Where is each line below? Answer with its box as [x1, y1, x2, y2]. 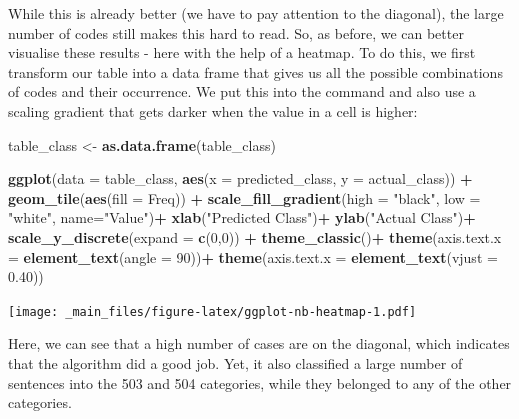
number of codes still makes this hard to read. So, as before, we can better [8, 22, 464, 43]
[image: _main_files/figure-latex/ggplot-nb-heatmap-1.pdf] [8, 304, 417, 319]
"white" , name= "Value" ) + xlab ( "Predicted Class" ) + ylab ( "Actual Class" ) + [8, 207, 476, 228]
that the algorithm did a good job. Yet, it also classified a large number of [8, 352, 463, 373]
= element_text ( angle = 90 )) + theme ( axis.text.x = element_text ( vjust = [8, 246, 498, 267]
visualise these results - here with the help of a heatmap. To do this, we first [8, 42, 476, 63]
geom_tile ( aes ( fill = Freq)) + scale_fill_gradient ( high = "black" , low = [8, 187, 481, 208]
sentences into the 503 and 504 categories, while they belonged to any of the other [8, 372, 512, 393]
